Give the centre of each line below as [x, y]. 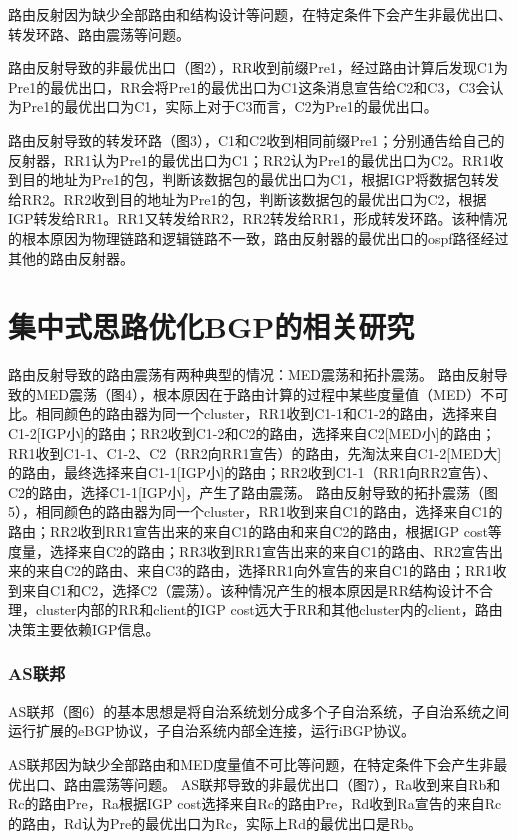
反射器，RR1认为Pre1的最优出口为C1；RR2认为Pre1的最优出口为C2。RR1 [249, 159]
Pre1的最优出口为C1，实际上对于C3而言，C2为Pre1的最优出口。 [229, 106]
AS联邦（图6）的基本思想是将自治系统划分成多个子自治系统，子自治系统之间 [259, 710]
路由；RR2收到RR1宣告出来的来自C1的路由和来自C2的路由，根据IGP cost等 [255, 531]
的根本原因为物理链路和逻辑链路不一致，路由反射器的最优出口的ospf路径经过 [258, 237]
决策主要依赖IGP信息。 [84, 628]
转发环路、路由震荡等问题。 [99, 33]
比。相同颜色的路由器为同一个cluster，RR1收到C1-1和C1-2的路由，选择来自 [253, 413]
